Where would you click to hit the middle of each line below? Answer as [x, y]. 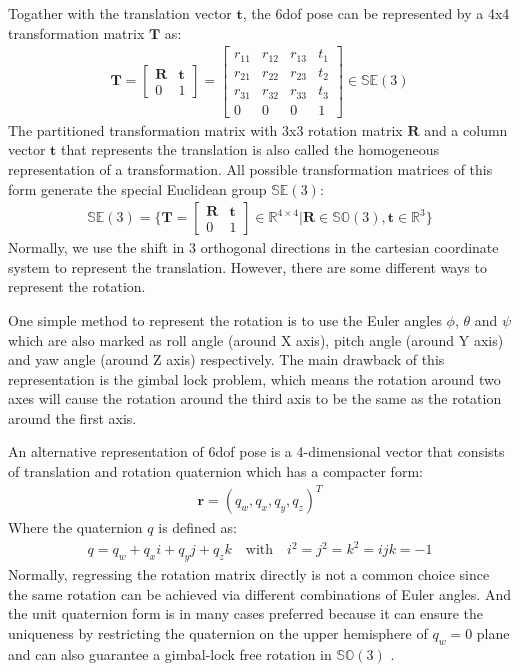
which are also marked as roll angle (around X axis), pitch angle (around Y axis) [256, 339]
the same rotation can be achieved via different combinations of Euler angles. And [259, 593]
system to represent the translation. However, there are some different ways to [247, 266]
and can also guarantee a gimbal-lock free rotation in [170, 653]
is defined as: [197, 527]
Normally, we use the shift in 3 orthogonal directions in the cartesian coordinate [253, 247]
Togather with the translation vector [120, 13]
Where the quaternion [75, 527]
